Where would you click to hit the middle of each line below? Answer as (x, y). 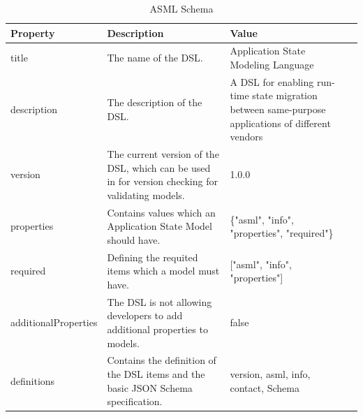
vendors (246, 137)
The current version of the (163, 154)
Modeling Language (272, 65)
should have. (134, 239)
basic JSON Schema (150, 387)
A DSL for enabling (272, 81)
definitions (33, 380)
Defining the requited (153, 257)
